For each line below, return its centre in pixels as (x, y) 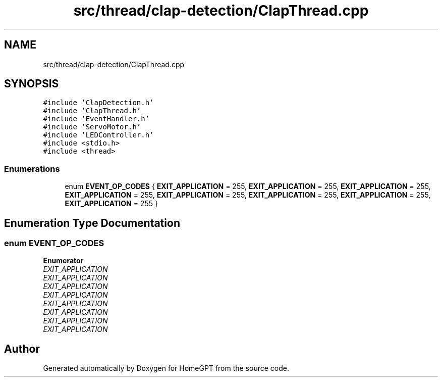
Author (22, 349)
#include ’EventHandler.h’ (96, 119)
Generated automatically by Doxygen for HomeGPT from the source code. (166, 368)
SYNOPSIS (32, 84)
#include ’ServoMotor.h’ (92, 127)
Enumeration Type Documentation (92, 223)
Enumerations (32, 169)
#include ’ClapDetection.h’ (98, 103)
